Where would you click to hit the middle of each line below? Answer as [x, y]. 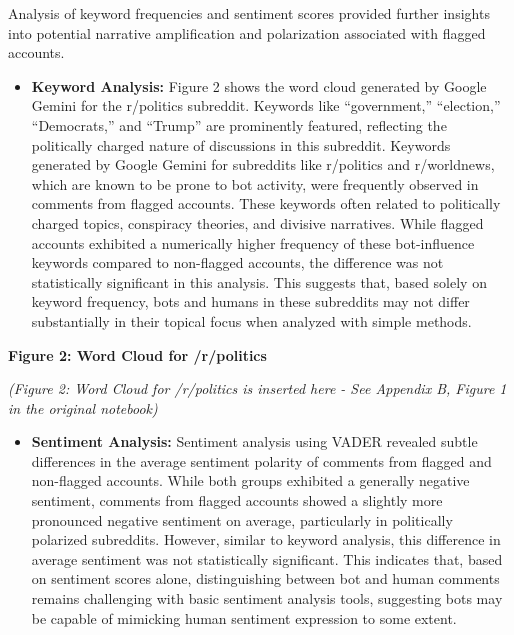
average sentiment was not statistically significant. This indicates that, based [267, 558]
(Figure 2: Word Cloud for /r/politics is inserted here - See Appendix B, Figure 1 [257, 388]
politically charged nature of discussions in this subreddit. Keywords [241, 144]
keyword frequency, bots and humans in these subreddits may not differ [250, 301]
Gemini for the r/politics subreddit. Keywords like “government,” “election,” [266, 105]
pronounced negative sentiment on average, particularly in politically [242, 519]
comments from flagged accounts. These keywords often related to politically [266, 203]
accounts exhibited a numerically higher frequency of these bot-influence [253, 242]
